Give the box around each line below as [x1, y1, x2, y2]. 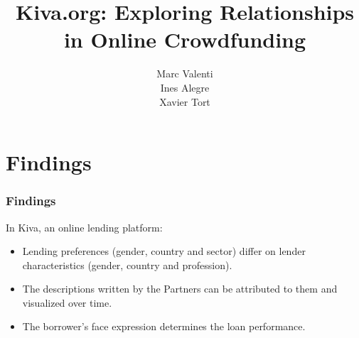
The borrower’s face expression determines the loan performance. [22, 319, 306, 334]
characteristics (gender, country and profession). [22, 257, 232, 272]
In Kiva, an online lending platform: [6, 219, 163, 234]
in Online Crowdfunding [63, 25, 306, 54]
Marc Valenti [156, 66, 213, 81]
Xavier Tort [159, 94, 210, 109]
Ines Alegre [160, 80, 210, 94]
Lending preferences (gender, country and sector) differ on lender [22, 244, 306, 258]
